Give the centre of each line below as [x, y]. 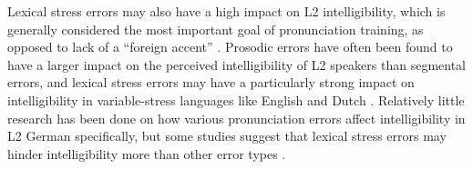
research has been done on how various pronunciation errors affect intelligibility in [236, 118]
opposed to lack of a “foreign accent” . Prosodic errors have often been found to [230, 47]
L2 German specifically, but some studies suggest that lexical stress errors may [227, 136]
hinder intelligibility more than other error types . [147, 153]
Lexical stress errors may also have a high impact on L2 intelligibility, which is [226, 11]
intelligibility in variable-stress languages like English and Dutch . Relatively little [236, 99]
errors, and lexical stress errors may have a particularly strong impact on [211, 82]
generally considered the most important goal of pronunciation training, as [216, 29]
